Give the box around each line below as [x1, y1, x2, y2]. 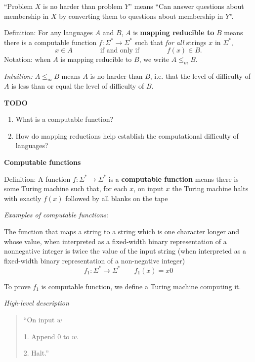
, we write [139, 54, 169, 64]
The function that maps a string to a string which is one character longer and [4, 226, 240, 236]
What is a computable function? [15, 114, 114, 124]
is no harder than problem [43, 1, 123, 11]
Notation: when [4, 54, 51, 64]
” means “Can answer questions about [128, 1, 244, 11]
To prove [4, 281, 31, 291]
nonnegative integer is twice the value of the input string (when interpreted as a [4, 246, 246, 256]
